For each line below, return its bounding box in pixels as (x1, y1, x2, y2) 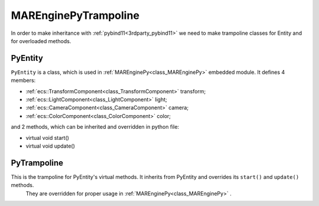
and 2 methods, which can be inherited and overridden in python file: (11, 123, 180, 130)
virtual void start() (25, 134, 69, 141)
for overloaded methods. (11, 37, 71, 44)
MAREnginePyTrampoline (11, 9, 140, 22)
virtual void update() (25, 142, 75, 149)
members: (11, 77, 36, 84)
